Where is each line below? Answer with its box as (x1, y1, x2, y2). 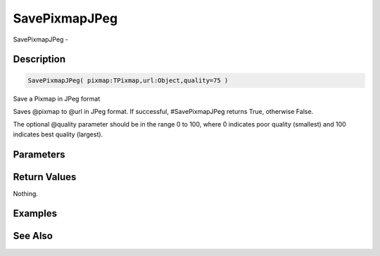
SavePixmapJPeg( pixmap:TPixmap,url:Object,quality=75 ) (27, 76, 229, 84)
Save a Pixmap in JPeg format (13, 94, 101, 103)
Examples (13, 207, 58, 219)
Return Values (13, 171, 77, 183)
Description (13, 53, 66, 65)
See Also (13, 230, 53, 242)
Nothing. (13, 189, 39, 198)
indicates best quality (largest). (13, 130, 103, 139)
